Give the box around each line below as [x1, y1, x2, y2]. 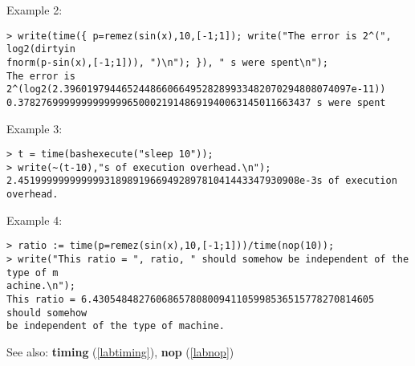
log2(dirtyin [6, 43, 75, 55]
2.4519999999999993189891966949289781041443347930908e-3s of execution [6, 175, 397, 187]
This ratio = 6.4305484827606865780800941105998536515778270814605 [6, 293, 375, 305]
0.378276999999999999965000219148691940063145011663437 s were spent [6, 96, 386, 108]
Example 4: [6, 211, 63, 228]
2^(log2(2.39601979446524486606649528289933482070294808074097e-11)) [6, 83, 386, 96]
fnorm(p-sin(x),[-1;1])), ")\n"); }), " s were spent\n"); [6, 56, 328, 68]
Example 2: [6, 2, 63, 18]
